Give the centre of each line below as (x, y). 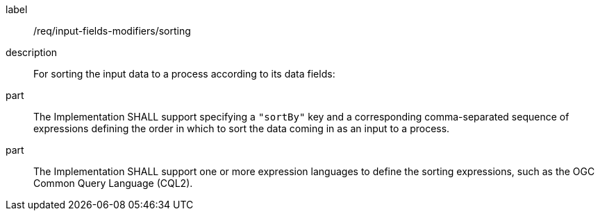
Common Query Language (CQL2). (113, 183)
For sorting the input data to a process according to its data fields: (184, 74)
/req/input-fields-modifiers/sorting (112, 31)
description (32, 52)
